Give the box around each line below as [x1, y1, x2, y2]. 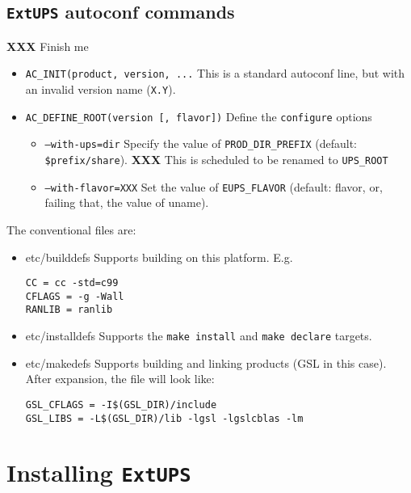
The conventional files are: [6, 221, 136, 238]
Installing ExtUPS [6, 456, 191, 489]
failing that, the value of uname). [44, 194, 209, 211]
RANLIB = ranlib [25, 304, 113, 316]
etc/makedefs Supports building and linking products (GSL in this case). [25, 354, 387, 371]
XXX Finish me [6, 37, 89, 54]
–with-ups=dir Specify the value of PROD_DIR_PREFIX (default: [44, 135, 357, 152]
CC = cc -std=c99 [25, 277, 119, 289]
